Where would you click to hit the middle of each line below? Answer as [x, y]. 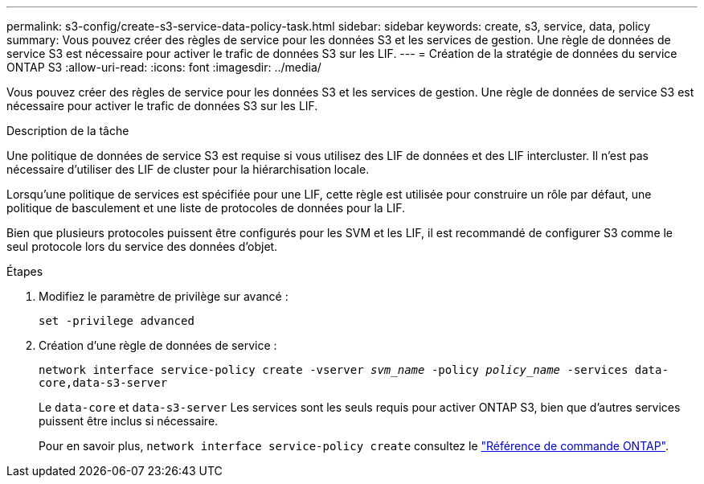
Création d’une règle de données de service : [158, 345]
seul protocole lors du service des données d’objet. [142, 246]
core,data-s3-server [103, 383]
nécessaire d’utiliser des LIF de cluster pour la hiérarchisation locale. [188, 169]
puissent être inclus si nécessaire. [129, 421]
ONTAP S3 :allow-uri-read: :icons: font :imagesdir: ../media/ [164, 67]
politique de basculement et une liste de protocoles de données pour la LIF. [206, 208]
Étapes [25, 271]
